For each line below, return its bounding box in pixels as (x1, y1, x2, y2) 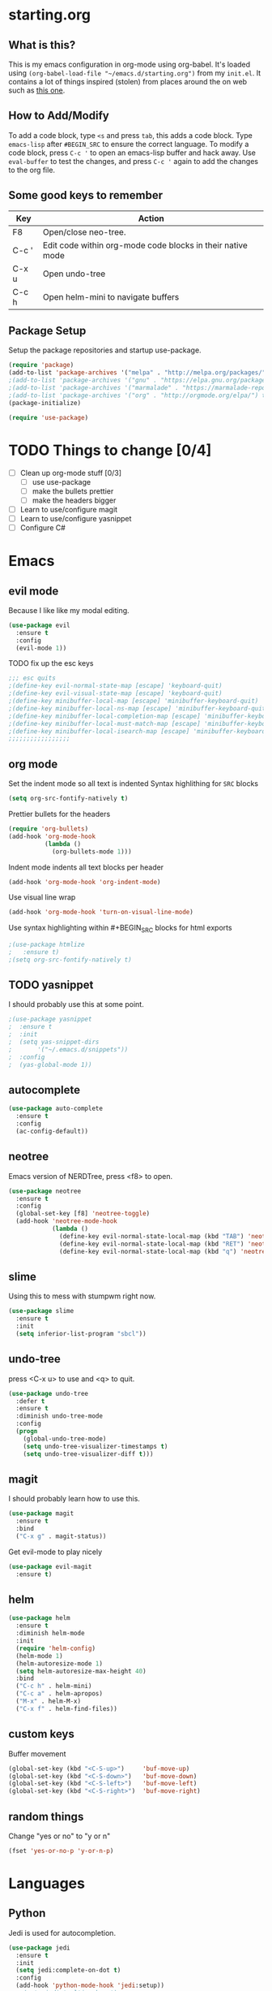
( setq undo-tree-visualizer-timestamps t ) (23, 1442, 168, 1450)
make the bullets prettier (32, 486, 114, 496)
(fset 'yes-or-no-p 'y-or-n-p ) (8, 1846, 114, 1855)
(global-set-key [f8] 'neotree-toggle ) (15, 1210, 151, 1218)
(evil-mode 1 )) (15, 644, 67, 652)
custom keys (8, 1727, 74, 1741)
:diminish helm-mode (15, 1630, 85, 1638)
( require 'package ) (8, 361, 74, 369)
